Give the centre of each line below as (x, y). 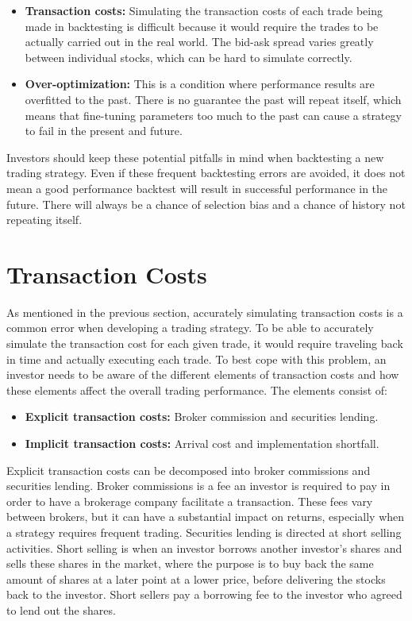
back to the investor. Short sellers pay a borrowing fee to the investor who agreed (204, 594)
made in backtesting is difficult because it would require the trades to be (202, 26)
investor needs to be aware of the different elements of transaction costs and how (203, 374)
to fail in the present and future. (104, 131)
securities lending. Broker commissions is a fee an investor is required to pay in (198, 486)
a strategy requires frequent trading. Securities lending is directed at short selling (204, 532)
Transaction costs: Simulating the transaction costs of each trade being (204, 10)
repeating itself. (44, 220)
